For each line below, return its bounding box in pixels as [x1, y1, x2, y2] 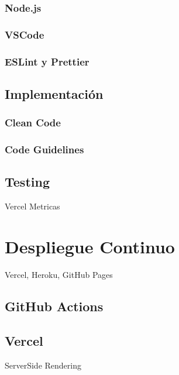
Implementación [5, 84, 104, 102]
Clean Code [5, 115, 61, 130]
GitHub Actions [5, 297, 104, 315]
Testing [5, 173, 50, 191]
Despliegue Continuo [5, 234, 175, 258]
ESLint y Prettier [5, 54, 89, 68]
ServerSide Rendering [5, 359, 81, 371]
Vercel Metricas [5, 200, 60, 212]
